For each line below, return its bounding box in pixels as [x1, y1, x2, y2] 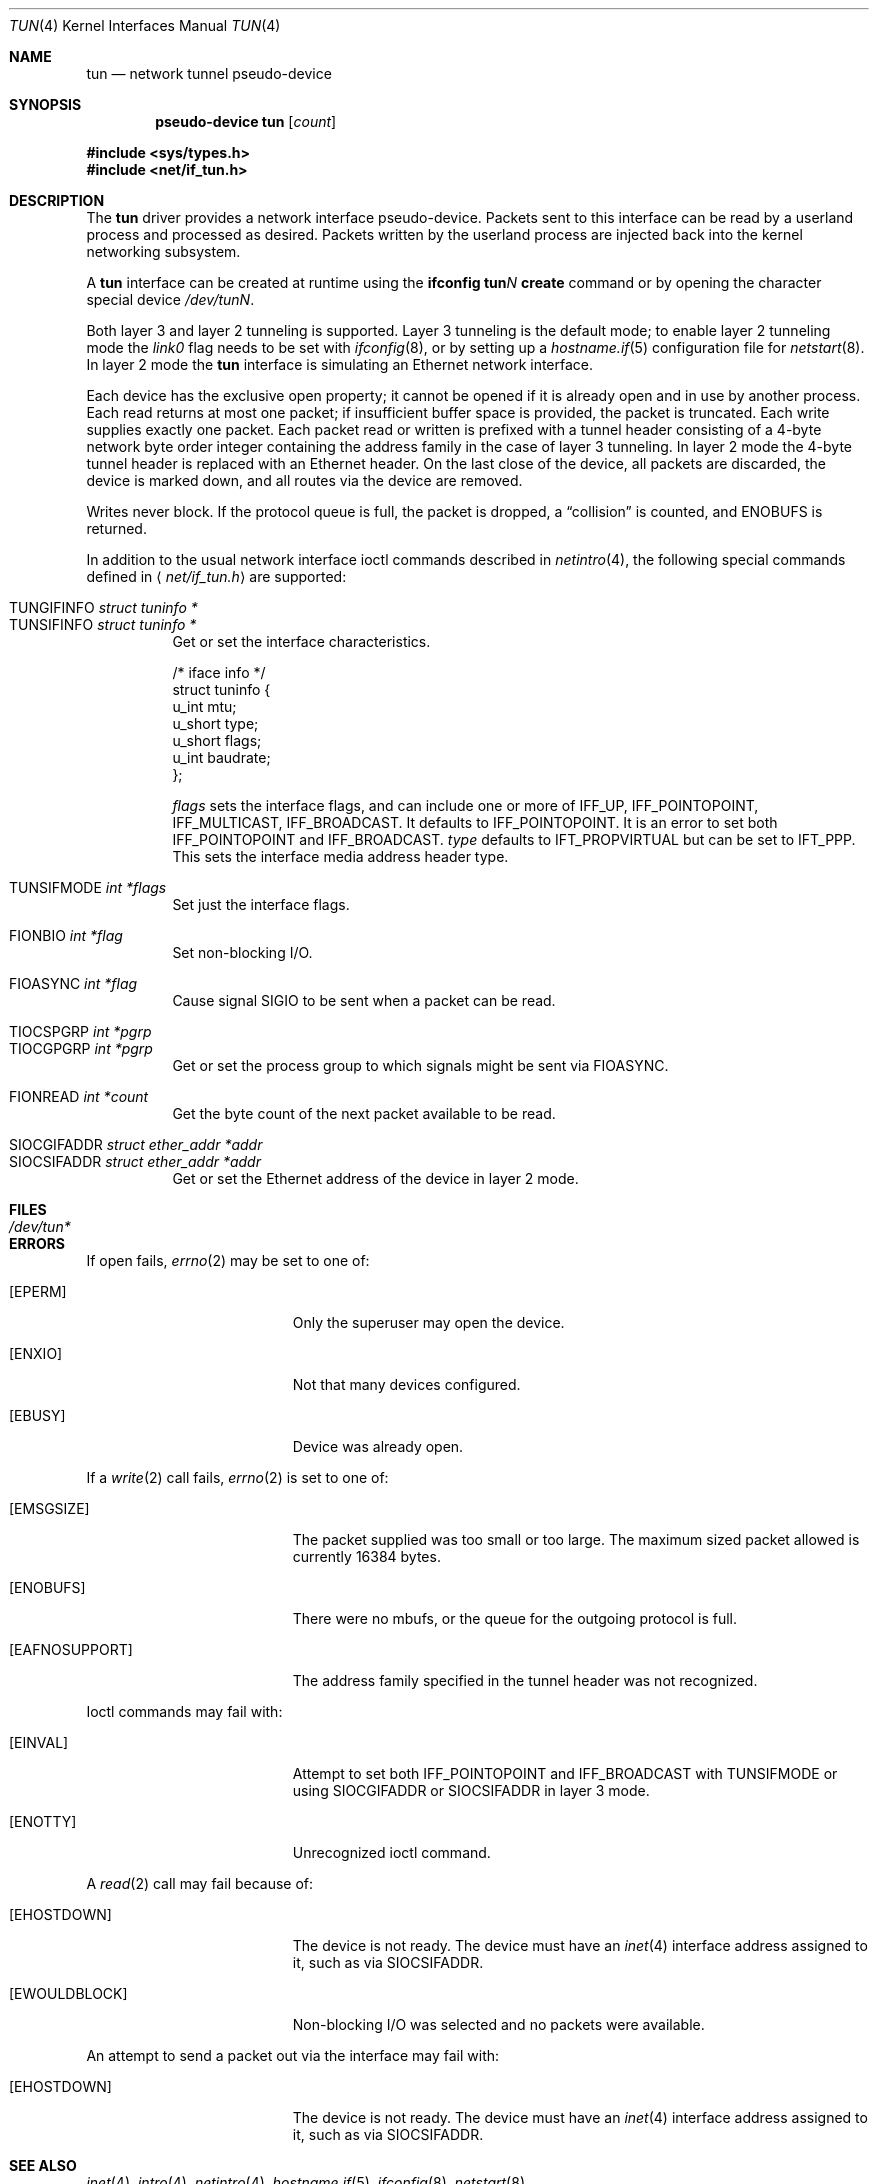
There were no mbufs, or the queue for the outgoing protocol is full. [292, 1610, 737, 1627]
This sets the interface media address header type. [172, 848, 509, 865]
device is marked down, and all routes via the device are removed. [86, 472, 523, 489]
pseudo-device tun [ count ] [155, 113, 337, 130]
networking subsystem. [86, 243, 241, 260]
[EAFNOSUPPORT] [9, 1641, 133, 1658]
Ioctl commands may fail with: [86, 1703, 283, 1720]
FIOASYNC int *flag [9, 975, 138, 992]
